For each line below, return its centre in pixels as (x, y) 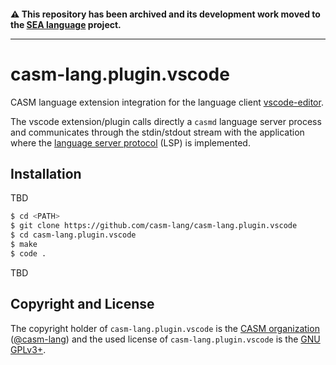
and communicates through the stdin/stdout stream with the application (157, 132)
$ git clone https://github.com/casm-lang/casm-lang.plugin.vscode (154, 226)
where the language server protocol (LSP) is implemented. (130, 142)
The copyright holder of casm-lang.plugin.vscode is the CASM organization (165, 328)
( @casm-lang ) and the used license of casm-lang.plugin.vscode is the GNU (165, 339)
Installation (46, 173)
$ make (24, 244)
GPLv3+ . (28, 349)
